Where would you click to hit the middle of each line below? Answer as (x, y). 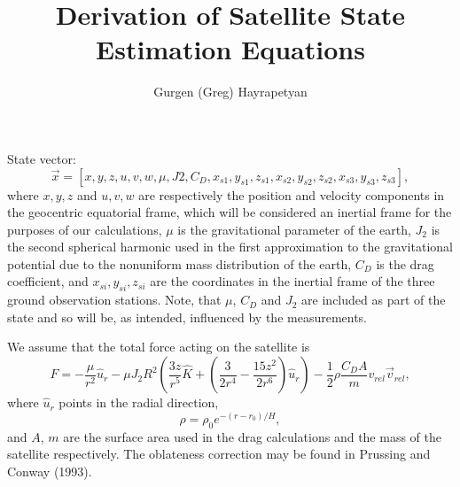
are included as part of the (374, 300)
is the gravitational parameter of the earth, (294, 229)
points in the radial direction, (139, 402)
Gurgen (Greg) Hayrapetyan (230, 92)
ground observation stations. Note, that (114, 300)
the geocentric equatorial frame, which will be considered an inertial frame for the (230, 212)
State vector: (42, 158)
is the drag (405, 263)
